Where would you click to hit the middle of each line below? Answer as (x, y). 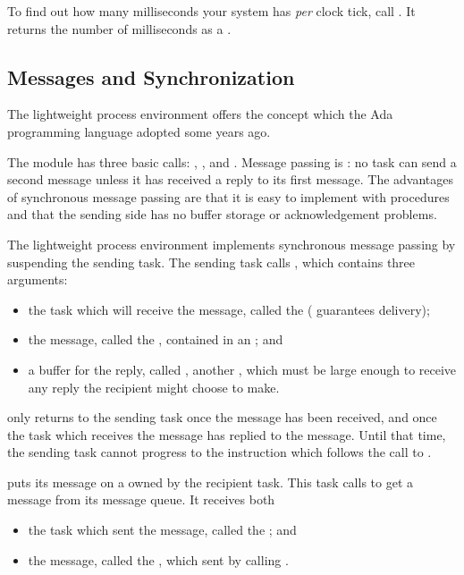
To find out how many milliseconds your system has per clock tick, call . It (211, 11)
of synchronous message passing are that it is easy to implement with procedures (228, 196)
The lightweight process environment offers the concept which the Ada (200, 114)
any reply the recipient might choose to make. (154, 387)
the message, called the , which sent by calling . (158, 559)
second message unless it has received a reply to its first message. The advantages (231, 179)
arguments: (38, 279)
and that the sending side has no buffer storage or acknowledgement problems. (222, 214)
